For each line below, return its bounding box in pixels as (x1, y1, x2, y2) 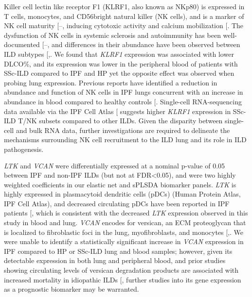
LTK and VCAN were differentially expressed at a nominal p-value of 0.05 (4, 160, 225, 170)
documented (4, 39, 40, 49)
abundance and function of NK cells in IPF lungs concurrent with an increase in (4, 87, 243, 97)
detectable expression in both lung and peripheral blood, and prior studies (4, 255, 226, 265)
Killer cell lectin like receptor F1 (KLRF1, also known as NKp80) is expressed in (4, 1, 245, 11)
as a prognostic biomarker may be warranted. (4, 284, 139, 294)
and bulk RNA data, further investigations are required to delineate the (16, 125, 230, 135)
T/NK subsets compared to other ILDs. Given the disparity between (18, 115, 223, 126)
